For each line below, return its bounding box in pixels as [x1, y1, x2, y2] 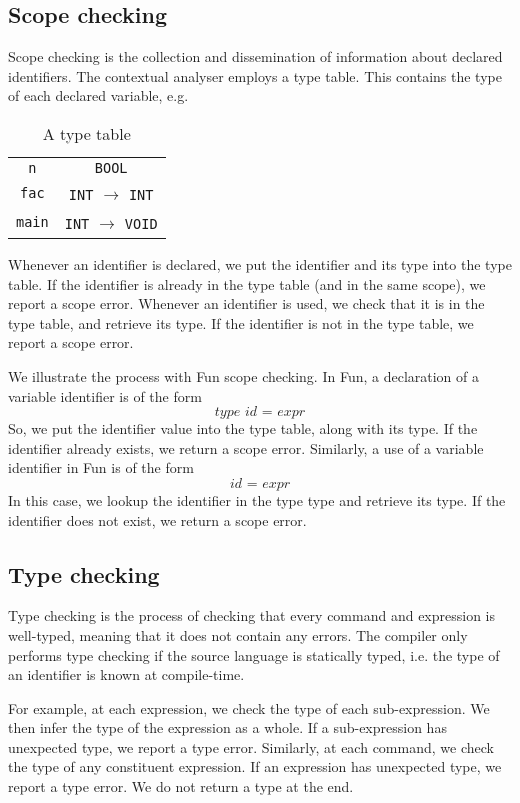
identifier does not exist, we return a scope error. [8, 509, 307, 530]
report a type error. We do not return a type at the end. [8, 776, 354, 797]
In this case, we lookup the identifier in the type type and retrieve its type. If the [8, 489, 506, 510]
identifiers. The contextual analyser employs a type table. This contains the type [8, 65, 502, 86]
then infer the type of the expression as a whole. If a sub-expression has [8, 717, 447, 738]
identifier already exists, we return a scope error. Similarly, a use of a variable [8, 437, 484, 458]
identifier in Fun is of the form [8, 457, 194, 478]
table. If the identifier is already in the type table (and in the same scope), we [8, 273, 486, 294]
